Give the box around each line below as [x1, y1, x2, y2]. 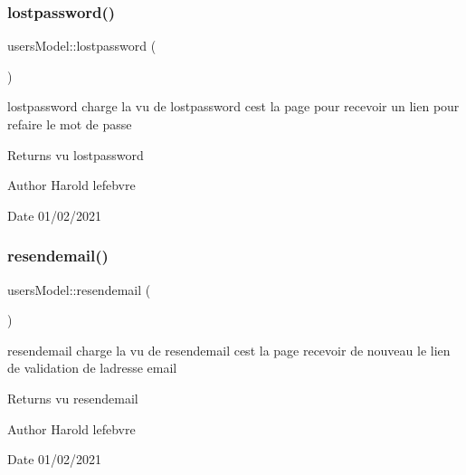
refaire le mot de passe [7, 115, 132, 133]
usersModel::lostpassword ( [7, 36, 157, 55]
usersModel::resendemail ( [7, 280, 151, 299]
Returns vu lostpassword [7, 145, 144, 164]
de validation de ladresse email [7, 358, 177, 377]
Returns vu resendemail [7, 388, 138, 407]
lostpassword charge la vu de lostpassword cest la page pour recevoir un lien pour [7, 97, 460, 116]
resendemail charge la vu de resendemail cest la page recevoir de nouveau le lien [7, 340, 451, 359]
